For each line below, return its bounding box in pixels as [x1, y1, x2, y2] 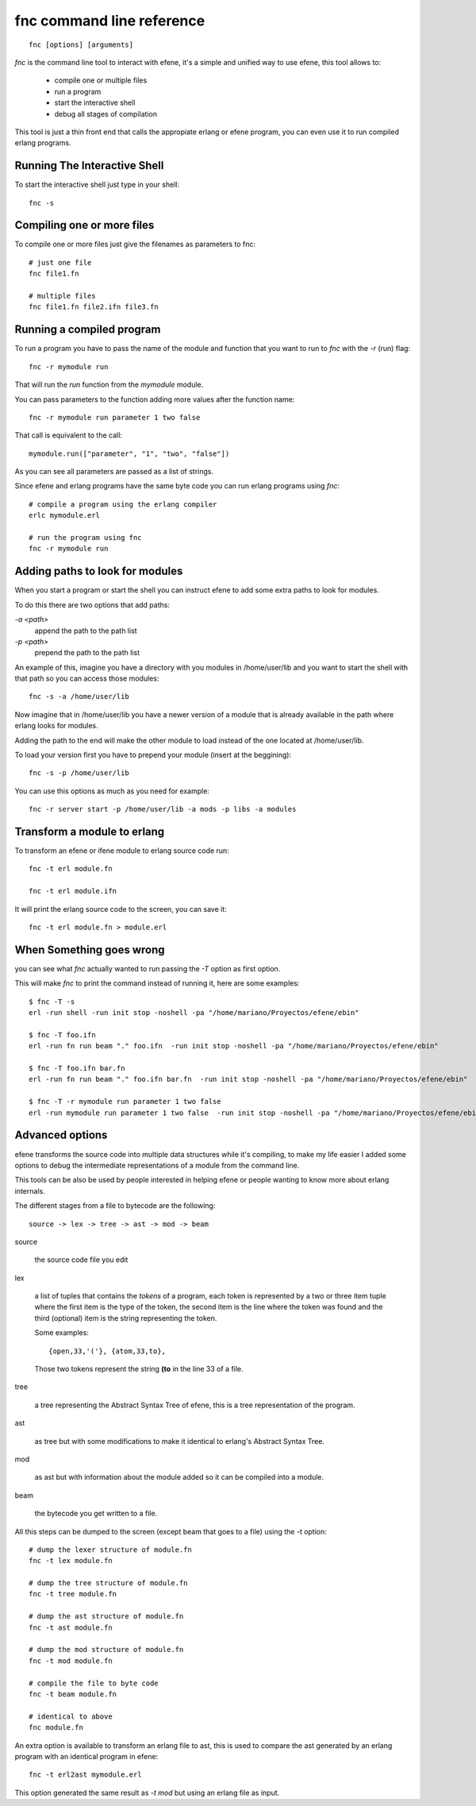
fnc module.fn [29, 1723, 83, 1732]
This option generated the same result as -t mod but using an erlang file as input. [14, 1788, 280, 1797]
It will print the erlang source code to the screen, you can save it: [14, 904, 228, 913]
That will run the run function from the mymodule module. [14, 380, 204, 389]
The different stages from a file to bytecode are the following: [14, 1201, 216, 1210]
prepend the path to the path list [34, 648, 140, 658]
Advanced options [14, 1129, 108, 1142]
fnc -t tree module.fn [29, 1589, 117, 1599]
